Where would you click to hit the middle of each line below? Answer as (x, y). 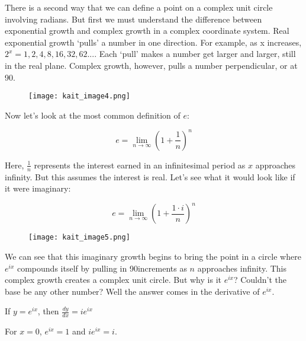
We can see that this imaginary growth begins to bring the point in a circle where (153, 256)
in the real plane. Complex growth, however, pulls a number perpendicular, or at (151, 65)
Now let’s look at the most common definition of (93, 115)
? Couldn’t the (260, 280)
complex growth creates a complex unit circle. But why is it (113, 280)
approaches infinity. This (242, 268)
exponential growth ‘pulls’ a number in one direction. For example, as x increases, (153, 42)
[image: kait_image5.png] (79, 238)
